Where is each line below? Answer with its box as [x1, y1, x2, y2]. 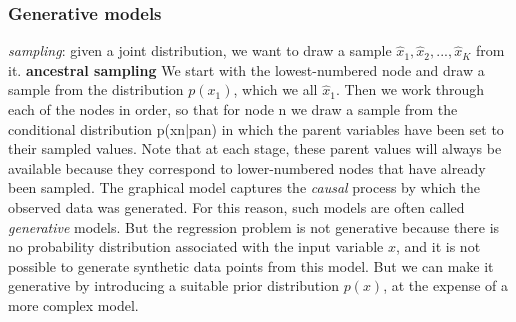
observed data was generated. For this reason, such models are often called [8, 196, 465, 217]
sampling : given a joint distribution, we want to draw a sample [8, 40, 392, 61]
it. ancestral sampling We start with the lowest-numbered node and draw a [8, 59, 485, 80]
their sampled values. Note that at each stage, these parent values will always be [8, 138, 502, 159]
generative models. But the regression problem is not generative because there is [8, 216, 500, 237]
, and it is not [396, 236, 481, 257]
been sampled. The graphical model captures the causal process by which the [8, 177, 481, 198]
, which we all [233, 79, 318, 100]
